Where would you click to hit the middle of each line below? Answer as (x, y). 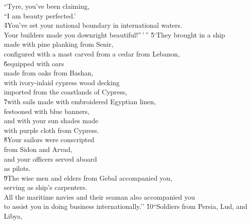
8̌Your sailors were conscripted (49, 140)
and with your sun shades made (51, 121)
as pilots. (17, 168)
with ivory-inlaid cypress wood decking (62, 82)
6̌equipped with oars (34, 63)
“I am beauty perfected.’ (40, 15)
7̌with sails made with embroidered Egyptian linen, (80, 101)
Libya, (13, 216)
